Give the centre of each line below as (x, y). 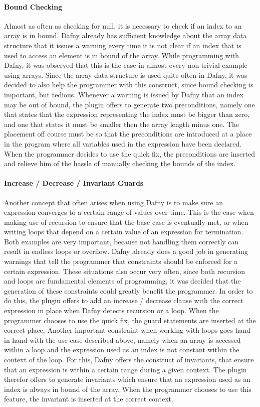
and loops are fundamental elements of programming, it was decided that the (122, 281)
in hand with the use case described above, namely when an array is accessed (122, 340)
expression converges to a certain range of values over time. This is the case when (129, 212)
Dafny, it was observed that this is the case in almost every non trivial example (126, 65)
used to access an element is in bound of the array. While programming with (122, 55)
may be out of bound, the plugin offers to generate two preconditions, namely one (129, 104)
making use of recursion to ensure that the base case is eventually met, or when (126, 222)
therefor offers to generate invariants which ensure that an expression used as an (127, 379)
